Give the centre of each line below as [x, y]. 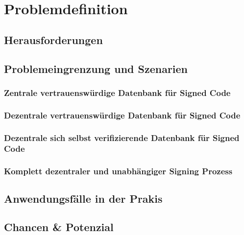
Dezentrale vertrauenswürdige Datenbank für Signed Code [122, 115]
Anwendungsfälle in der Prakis [83, 198]
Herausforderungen [53, 39]
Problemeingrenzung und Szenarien [96, 68]
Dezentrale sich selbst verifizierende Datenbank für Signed [122, 137]
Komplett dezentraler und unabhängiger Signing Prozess [118, 171]
